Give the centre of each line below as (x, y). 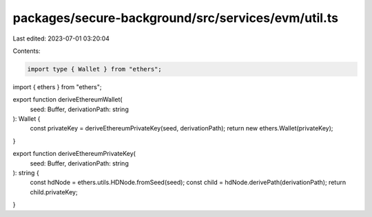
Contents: (27, 51)
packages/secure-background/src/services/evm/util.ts (176, 18)
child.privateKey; (54, 192)
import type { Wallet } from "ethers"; (94, 69)
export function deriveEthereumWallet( (68, 100)
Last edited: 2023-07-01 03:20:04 (61, 38)
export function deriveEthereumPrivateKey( (74, 154)
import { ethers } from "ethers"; (57, 87)
